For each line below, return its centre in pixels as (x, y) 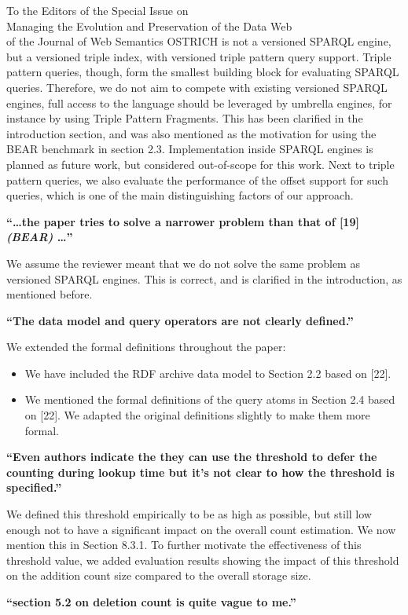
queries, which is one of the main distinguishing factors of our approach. (180, 195)
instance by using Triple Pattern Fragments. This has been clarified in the (185, 118)
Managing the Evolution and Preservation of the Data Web (149, 26)
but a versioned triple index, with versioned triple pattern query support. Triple (199, 56)
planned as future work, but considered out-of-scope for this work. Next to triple (200, 164)
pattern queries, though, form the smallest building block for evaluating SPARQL (203, 72)
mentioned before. (50, 294)
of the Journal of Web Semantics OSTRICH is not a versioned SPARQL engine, (199, 41)
